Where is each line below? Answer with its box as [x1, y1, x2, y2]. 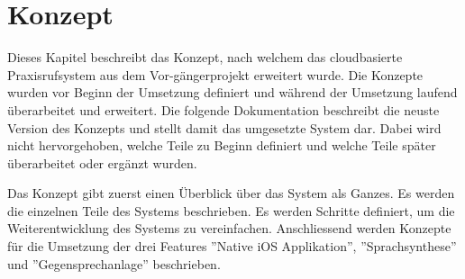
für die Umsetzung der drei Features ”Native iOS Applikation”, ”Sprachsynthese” [7, 237, 457, 256]
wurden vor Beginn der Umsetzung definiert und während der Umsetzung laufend [7, 83, 458, 102]
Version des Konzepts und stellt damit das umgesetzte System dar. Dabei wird [7, 118, 442, 137]
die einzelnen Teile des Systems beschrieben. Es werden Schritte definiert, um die [7, 201, 455, 220]
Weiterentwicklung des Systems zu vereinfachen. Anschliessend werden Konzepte [7, 219, 451, 238]
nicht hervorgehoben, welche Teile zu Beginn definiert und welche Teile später [7, 136, 436, 155]
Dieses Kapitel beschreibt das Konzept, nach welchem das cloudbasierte [7, 48, 403, 67]
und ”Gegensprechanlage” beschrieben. [7, 254, 221, 273]
